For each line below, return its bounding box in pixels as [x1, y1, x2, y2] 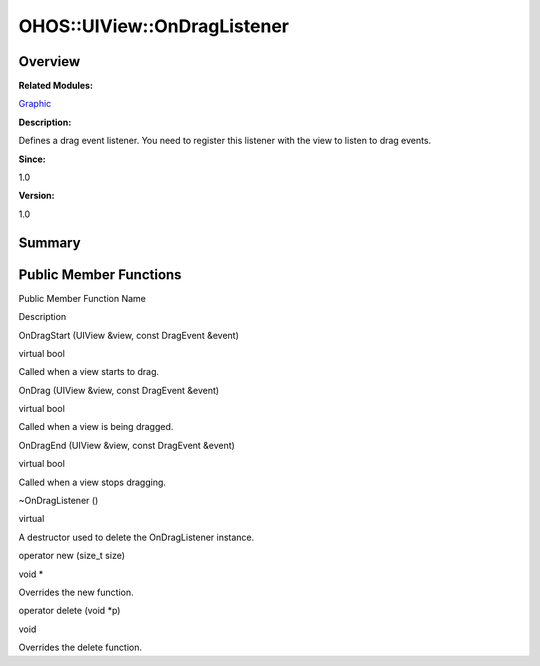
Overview [18, 53, 81, 70]
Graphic [18, 98, 52, 110]
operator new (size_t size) [18, 550, 125, 562]
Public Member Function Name [18, 292, 147, 304]
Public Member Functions [18, 266, 182, 283]
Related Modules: [18, 80, 94, 92]
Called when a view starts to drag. [18, 366, 160, 378]
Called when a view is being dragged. [18, 421, 174, 433]
